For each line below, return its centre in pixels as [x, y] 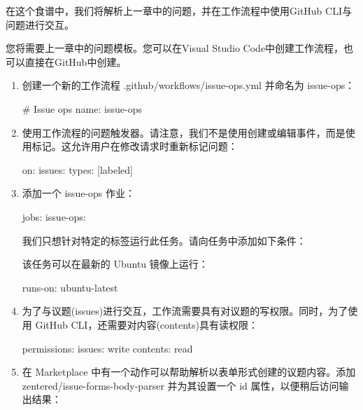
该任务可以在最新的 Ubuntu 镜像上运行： [115, 264]
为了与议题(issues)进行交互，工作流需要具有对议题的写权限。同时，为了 [185, 311]
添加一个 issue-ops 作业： [79, 193]
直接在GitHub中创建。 [76, 61]
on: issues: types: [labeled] [77, 169]
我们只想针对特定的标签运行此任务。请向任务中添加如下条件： [164, 240]
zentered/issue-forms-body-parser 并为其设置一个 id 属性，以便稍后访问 [180, 385]
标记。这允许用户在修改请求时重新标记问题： [135, 146]
